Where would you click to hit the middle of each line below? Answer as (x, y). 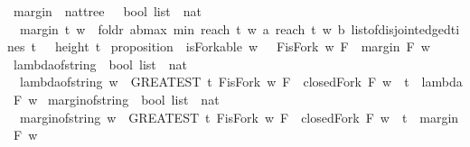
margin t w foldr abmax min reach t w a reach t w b (182, 28)
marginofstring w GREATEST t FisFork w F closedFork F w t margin (239, 117)
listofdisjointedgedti (405, 28)
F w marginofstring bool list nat (116, 99)
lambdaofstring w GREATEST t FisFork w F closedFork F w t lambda (241, 82)
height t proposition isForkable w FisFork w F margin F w (242, 46)
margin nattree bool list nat (107, 11)
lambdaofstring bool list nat (100, 64)
